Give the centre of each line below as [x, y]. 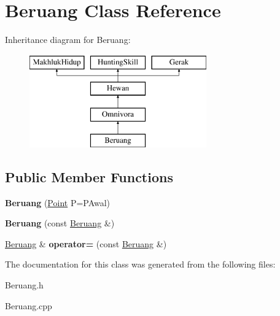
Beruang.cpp [29, 305]
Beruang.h [24, 285]
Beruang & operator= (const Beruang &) [86, 243]
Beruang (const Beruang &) [60, 223]
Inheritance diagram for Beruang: [68, 40]
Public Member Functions [89, 176]
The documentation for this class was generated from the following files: [140, 264]
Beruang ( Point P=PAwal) [58, 202]
